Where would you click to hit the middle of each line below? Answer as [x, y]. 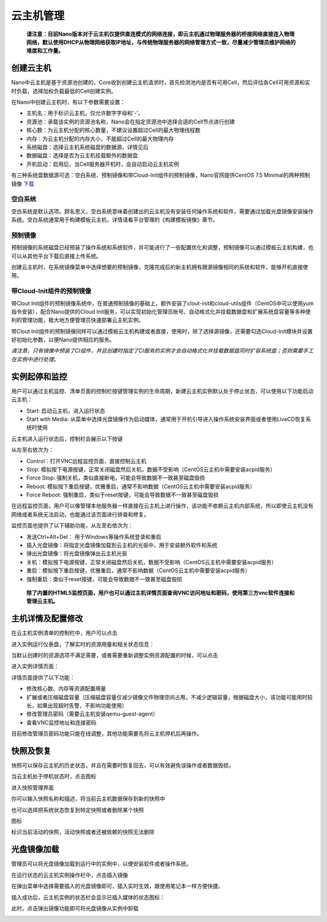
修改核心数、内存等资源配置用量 [66, 689]
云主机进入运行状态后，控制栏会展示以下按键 [67, 438]
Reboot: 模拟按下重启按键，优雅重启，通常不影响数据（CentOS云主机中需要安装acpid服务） [141, 486]
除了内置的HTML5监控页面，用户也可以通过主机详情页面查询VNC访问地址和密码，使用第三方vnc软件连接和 [160, 593]
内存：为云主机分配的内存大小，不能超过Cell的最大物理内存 [100, 139]
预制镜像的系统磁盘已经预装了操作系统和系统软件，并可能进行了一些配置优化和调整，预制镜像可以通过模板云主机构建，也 [162, 248]
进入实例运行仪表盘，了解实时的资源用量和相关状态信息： [83, 644]
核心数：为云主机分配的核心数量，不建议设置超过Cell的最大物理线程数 [114, 130]
